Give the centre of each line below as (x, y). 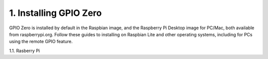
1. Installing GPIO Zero (55, 13)
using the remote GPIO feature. (41, 42)
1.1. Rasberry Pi (25, 51)
